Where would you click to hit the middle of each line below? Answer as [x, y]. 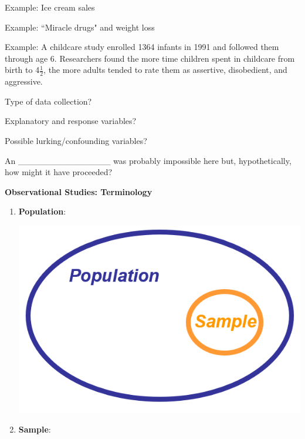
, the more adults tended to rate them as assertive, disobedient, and [165, 70]
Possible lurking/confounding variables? [76, 140]
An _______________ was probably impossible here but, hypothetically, [148, 160]
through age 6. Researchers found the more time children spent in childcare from [150, 58]
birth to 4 [22, 70]
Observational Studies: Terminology [79, 191]
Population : [42, 211]
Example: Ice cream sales [50, 7]
